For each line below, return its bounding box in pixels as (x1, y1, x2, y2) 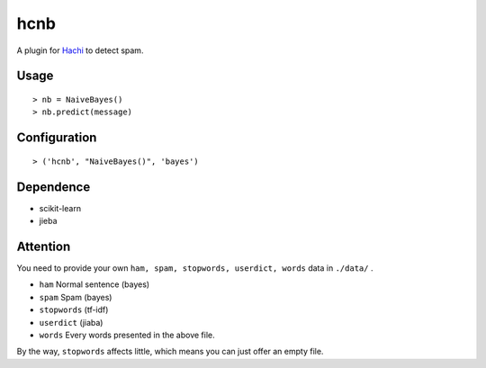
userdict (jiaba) (39, 317, 103, 328)
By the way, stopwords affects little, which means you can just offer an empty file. (16, 346, 324, 357)
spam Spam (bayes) (39, 292, 112, 302)
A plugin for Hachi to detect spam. (16, 45, 144, 56)
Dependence (16, 179, 91, 194)
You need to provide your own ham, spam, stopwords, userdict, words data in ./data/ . (16, 262, 373, 274)
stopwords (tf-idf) (39, 304, 109, 315)
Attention (16, 238, 71, 254)
